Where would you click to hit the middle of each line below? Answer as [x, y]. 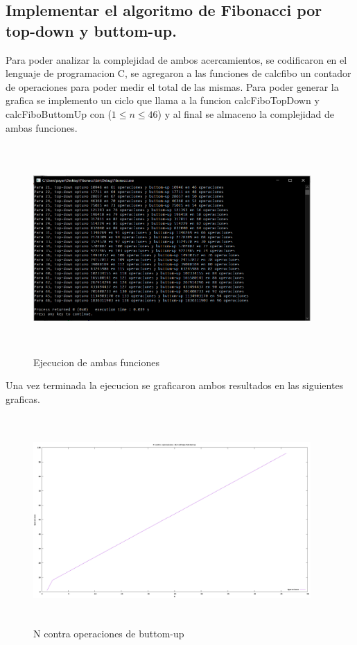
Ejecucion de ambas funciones [96, 362]
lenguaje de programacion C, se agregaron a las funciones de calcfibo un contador [178, 73]
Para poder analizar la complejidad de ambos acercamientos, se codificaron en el [176, 59]
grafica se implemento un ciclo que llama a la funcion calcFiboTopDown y [163, 100]
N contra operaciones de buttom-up [109, 634]
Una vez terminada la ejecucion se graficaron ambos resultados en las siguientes [175, 385]
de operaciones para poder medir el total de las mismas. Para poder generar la [172, 86]
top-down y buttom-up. [91, 30]
